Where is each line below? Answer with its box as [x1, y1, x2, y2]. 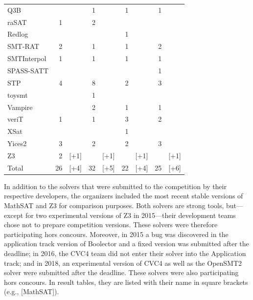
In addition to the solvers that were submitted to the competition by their [4, 181, 227, 191]
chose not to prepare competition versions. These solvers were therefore [4, 219, 218, 230]
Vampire [7, 102, 33, 112]
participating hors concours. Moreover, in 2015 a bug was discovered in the [4, 229, 229, 239]
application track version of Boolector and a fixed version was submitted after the [4, 238, 249, 249]
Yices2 [7, 138, 27, 149]
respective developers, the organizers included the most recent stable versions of [4, 191, 243, 201]
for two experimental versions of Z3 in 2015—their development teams [25, 210, 236, 220]
